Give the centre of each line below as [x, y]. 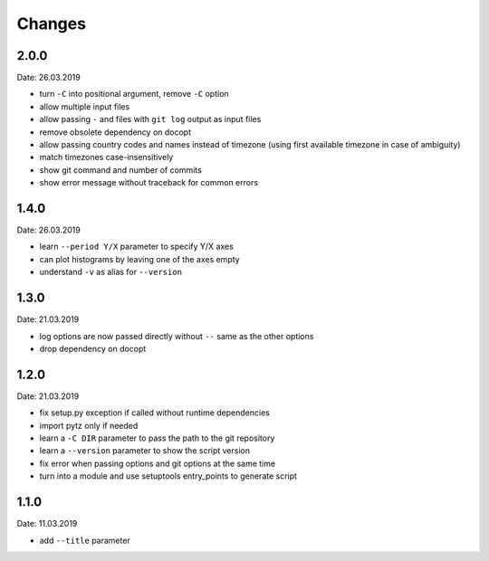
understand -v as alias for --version [111, 272]
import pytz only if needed [89, 425]
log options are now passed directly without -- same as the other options [177, 336]
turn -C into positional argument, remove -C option [134, 94]
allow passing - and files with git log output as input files [150, 119]
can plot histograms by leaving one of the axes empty [139, 259]
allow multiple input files [85, 106]
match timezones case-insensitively [106, 157]
